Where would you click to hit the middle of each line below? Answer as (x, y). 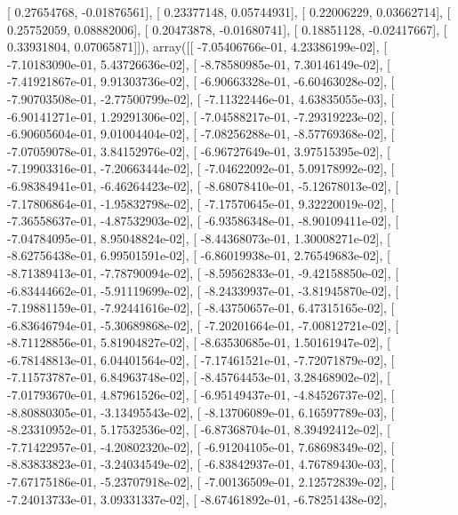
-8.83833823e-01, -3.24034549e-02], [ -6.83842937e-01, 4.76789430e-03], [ (201, 464)
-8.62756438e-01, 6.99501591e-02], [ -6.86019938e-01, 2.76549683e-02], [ (199, 255)
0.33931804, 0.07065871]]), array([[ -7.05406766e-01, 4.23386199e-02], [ (197, 47)
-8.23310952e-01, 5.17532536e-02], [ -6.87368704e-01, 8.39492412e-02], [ (199, 429)
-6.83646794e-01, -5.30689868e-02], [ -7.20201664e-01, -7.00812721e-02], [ (203, 325)
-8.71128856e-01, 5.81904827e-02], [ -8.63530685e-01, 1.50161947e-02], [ (199, 342)
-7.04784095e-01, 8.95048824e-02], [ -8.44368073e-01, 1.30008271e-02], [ (199, 238)
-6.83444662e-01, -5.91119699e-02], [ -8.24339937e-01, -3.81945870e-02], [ (203, 290)
